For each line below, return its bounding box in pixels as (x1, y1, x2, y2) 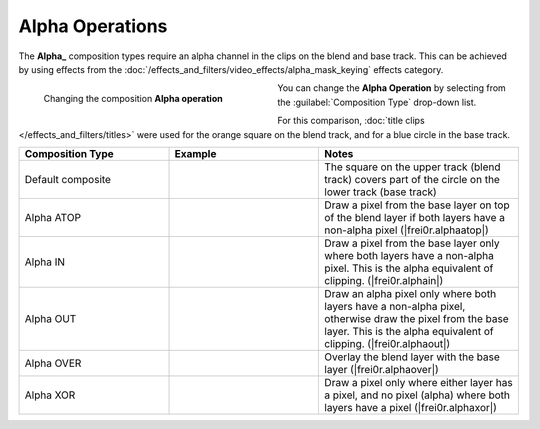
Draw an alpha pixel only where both (324, 286, 497, 300)
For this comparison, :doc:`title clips (277, 115, 425, 127)
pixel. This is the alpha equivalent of (324, 261, 494, 275)
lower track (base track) (324, 185, 437, 199)
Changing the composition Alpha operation (43, 93, 224, 105)
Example (174, 146, 217, 160)
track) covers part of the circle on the (324, 172, 500, 186)
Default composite (24, 172, 112, 186)
